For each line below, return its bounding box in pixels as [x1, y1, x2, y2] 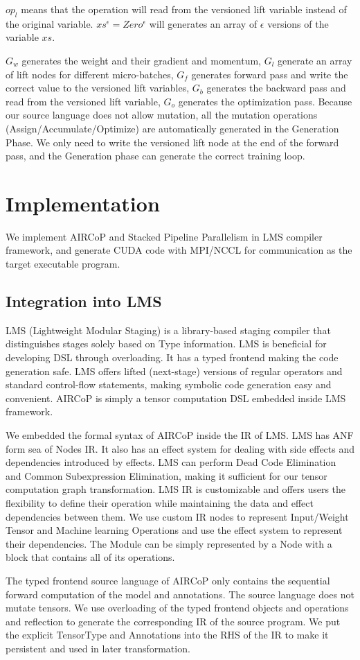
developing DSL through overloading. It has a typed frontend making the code [6, 350, 339, 365]
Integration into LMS [6, 290, 162, 312]
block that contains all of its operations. [6, 550, 175, 564]
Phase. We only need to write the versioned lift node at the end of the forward [6, 134, 339, 149]
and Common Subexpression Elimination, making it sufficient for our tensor [6, 468, 327, 483]
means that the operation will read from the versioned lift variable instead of [21, 2, 347, 16]
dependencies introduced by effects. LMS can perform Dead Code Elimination [6, 455, 336, 469]
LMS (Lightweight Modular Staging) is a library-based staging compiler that [6, 322, 331, 337]
